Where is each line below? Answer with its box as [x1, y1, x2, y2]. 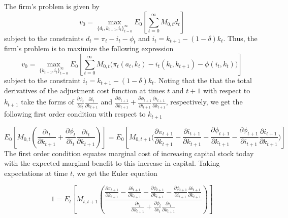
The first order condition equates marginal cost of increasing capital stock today [4, 148, 254, 158]
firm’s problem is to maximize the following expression [4, 43, 174, 54]
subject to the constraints [4, 32, 84, 43]
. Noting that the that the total [154, 75, 252, 85]
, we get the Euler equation [73, 167, 157, 178]
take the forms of [21, 96, 74, 107]
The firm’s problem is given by [4, 1, 100, 11]
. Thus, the [223, 32, 258, 43]
